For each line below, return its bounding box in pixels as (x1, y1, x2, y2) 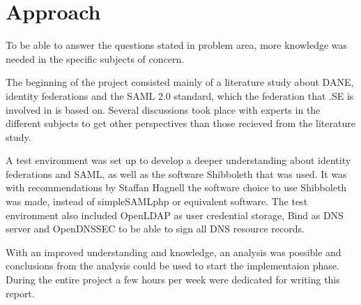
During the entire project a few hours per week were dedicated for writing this (6, 272, 340, 287)
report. (6, 285, 35, 300)
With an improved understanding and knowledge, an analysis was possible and (6, 244, 341, 259)
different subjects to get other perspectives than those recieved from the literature (6, 116, 355, 131)
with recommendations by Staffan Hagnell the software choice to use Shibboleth (6, 180, 347, 195)
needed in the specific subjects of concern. (6, 51, 185, 66)
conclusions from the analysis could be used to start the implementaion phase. (6, 258, 339, 273)
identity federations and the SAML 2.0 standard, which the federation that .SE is (6, 88, 354, 103)
